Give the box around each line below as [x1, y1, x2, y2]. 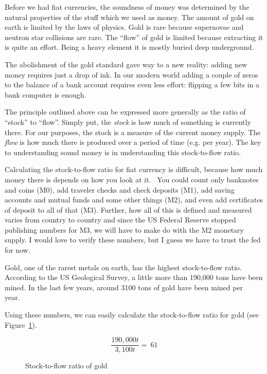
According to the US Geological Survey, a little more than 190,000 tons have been [5, 272, 263, 283]
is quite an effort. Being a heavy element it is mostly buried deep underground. [5, 42, 254, 52]
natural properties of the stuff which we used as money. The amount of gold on [5, 11, 254, 22]
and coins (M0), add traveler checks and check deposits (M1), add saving [5, 184, 235, 195]
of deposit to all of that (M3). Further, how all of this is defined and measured [5, 204, 252, 215]
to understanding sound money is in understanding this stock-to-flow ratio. [5, 146, 241, 157]
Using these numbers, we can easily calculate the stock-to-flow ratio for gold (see [5, 309, 259, 320]
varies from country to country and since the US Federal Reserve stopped [5, 214, 236, 225]
